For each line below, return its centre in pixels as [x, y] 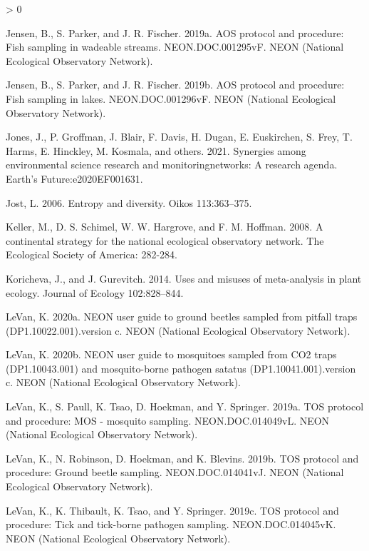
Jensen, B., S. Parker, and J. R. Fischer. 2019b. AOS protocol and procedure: [175, 85]
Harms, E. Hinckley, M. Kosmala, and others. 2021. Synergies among [156, 150]
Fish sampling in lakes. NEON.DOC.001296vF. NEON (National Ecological [171, 98]
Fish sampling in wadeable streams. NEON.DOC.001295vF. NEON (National [175, 47]
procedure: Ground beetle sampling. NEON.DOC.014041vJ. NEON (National [175, 472]
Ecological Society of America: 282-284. [92, 254]
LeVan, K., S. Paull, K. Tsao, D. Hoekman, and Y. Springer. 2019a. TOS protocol [185, 406]
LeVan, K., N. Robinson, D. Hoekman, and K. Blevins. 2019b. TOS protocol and [182, 458]
